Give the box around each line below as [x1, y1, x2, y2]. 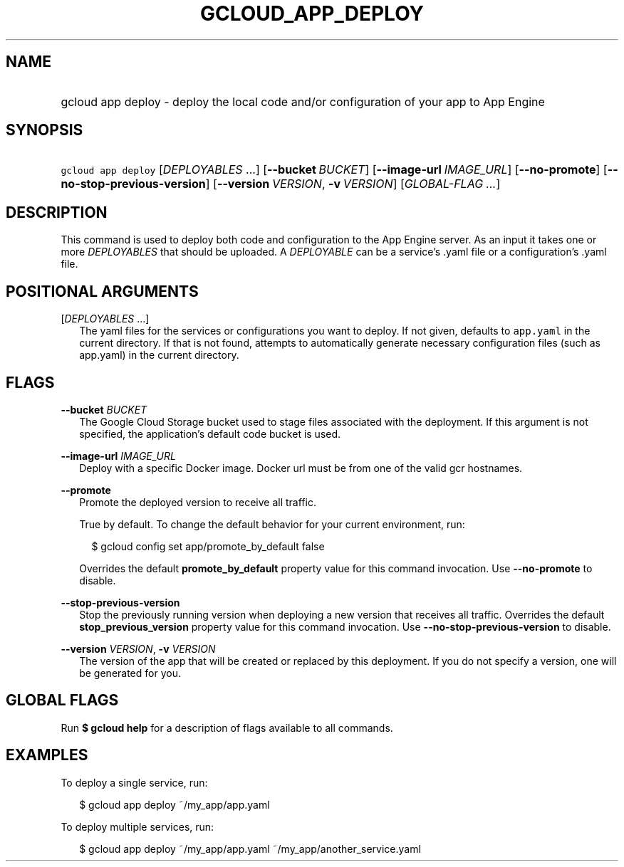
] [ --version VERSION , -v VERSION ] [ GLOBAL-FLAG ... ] [205, 177, 501, 191]
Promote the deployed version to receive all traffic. [79, 495, 316, 508]
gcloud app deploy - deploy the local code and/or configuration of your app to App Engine [61, 94, 545, 109]
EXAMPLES [6, 746, 88, 764]
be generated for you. [79, 666, 181, 679]
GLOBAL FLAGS [6, 691, 119, 710]
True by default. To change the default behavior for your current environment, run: [79, 517, 465, 530]
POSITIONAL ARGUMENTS [6, 282, 199, 300]
